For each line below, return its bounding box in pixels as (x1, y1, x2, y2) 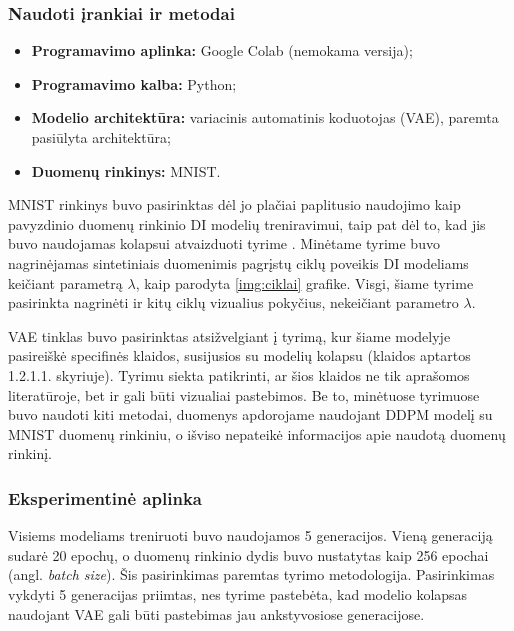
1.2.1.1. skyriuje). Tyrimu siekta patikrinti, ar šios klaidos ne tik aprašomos (8, 364, 470, 385)
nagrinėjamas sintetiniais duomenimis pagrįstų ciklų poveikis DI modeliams (8, 252, 469, 273)
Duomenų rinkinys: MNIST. (31, 160, 221, 181)
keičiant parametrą (8, 272, 123, 293)
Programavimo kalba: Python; (31, 73, 237, 94)
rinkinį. (8, 443, 53, 464)
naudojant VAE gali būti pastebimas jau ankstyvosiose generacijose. (8, 603, 425, 624)
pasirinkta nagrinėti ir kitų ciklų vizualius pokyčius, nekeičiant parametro (8, 292, 459, 313)
